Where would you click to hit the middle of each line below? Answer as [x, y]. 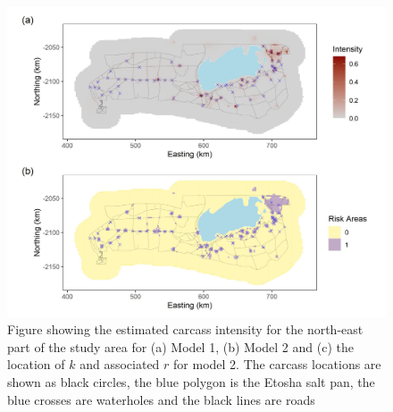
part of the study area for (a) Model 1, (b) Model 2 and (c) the [180, 346]
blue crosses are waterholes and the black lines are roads [161, 399]
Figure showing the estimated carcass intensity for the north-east [185, 329]
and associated [120, 364]
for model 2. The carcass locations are [277, 364]
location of [36, 364]
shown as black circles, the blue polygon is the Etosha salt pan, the [191, 381]
